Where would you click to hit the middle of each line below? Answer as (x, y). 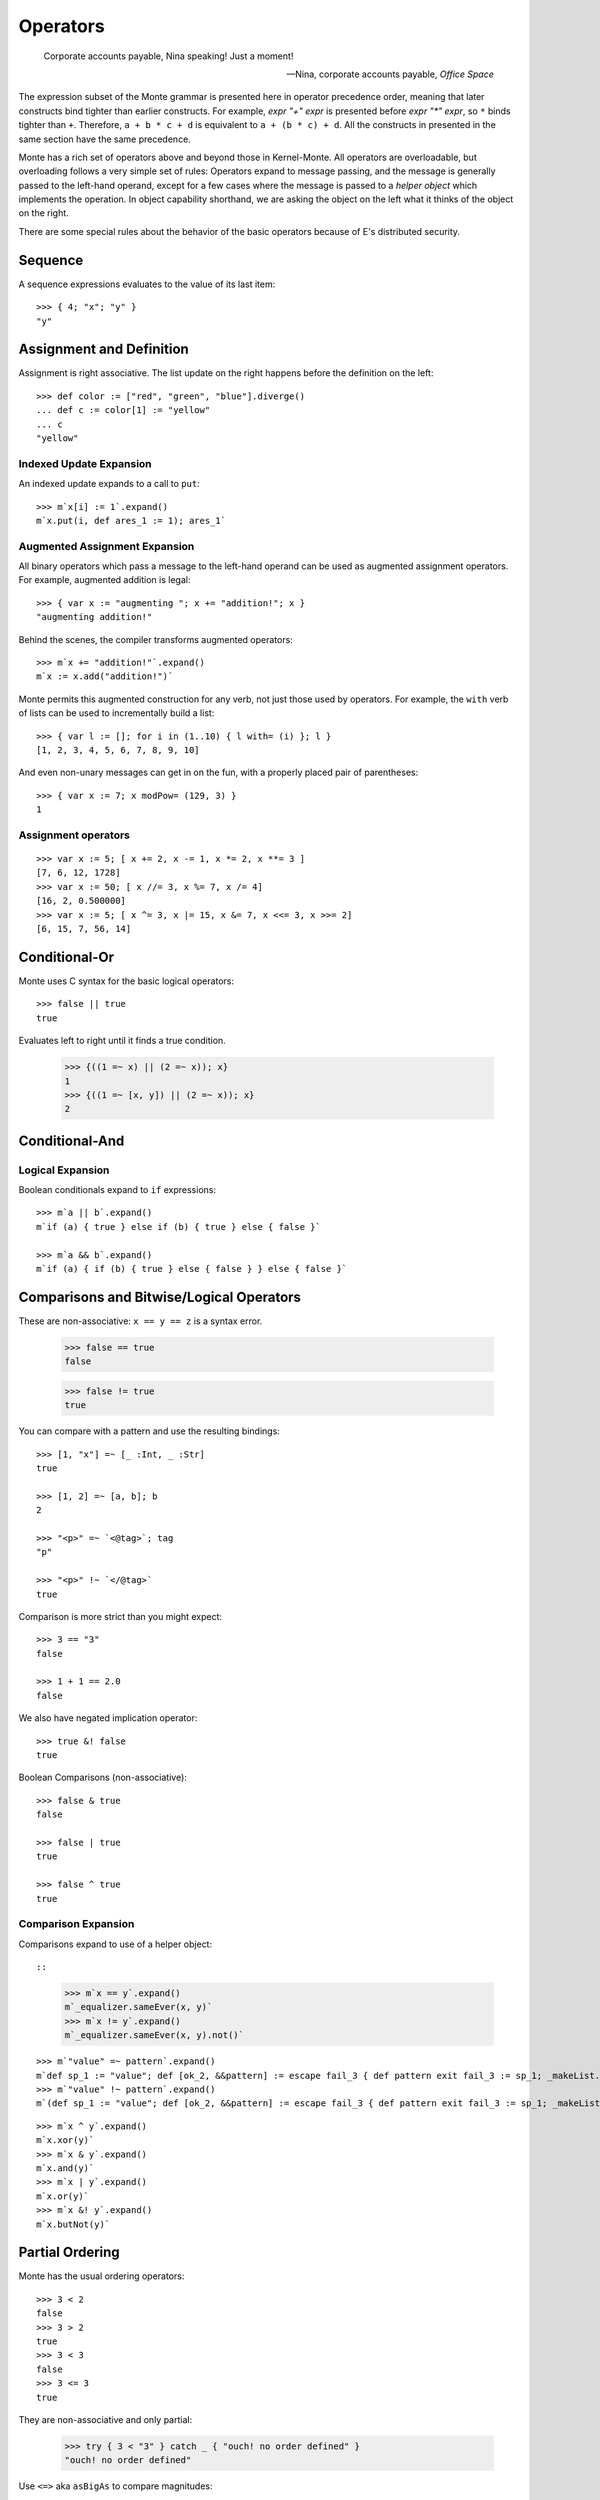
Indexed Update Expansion (85, 463)
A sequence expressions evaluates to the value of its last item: (147, 284)
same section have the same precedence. (105, 139)
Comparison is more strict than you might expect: (120, 1616)
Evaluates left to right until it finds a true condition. (122, 1041)
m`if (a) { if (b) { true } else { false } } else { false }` (192, 1268)
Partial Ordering (69, 2252)
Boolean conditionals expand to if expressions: (117, 1190)
